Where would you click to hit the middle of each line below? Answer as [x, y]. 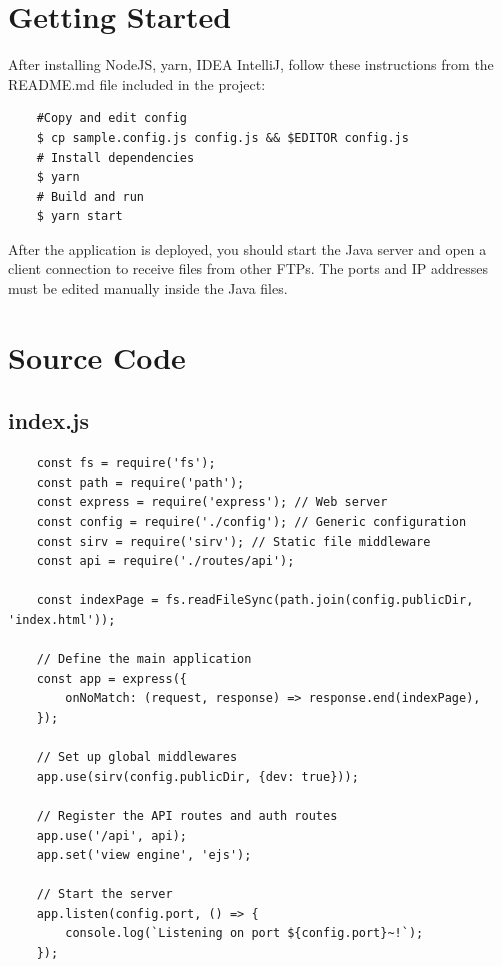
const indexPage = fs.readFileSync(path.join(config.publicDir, [255, 600]
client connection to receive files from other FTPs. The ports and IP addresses [248, 268]
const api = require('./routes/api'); [165, 561]
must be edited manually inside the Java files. [148, 288]
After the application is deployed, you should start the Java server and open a [247, 248]
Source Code [97, 356]
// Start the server [104, 894]
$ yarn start [79, 216]
